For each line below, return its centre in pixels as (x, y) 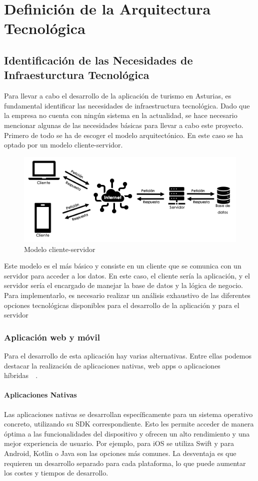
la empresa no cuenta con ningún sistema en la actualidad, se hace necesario (121, 115)
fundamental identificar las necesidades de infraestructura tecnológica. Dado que (127, 105)
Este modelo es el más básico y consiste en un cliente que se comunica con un (123, 266)
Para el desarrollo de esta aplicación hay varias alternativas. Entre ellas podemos (128, 355)
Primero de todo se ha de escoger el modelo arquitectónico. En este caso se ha (124, 135)
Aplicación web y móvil (52, 337)
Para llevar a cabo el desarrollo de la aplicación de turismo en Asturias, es (118, 96)
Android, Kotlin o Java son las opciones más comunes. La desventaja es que (120, 453)
